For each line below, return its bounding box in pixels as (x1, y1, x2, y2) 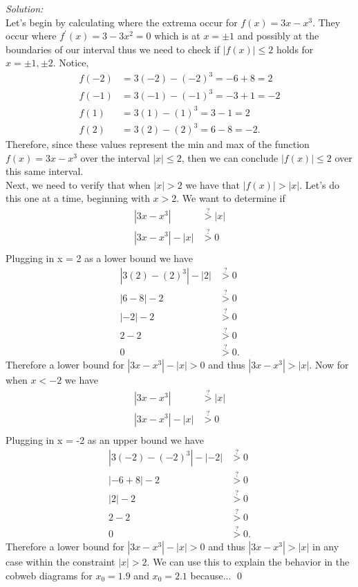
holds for (276, 41, 314, 56)
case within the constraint (6, 555, 115, 569)
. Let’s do (299, 177, 340, 192)
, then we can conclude (181, 150, 279, 165)
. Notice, (53, 55, 89, 70)
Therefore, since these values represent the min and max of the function (6, 137, 310, 151)
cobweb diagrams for (6, 568, 93, 582)
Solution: (6, 1, 44, 15)
